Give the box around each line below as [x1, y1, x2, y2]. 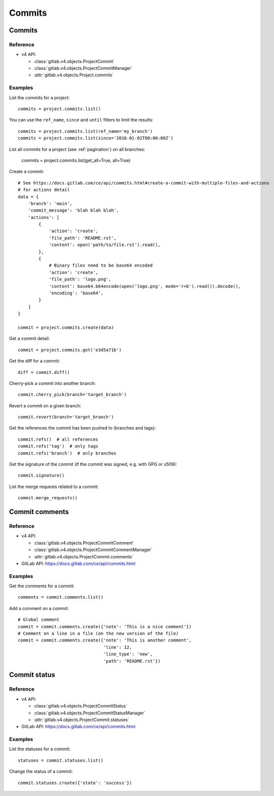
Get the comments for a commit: [9, 583, 75, 589]
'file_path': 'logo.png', [49, 276, 112, 282]
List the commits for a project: [9, 94, 70, 100]
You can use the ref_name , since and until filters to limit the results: [9, 117, 153, 123]
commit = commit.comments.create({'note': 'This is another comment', [18, 638, 192, 643]
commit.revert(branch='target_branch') [18, 414, 114, 420]
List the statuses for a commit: [9, 746, 71, 752]
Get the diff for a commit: [9, 358, 60, 364]
